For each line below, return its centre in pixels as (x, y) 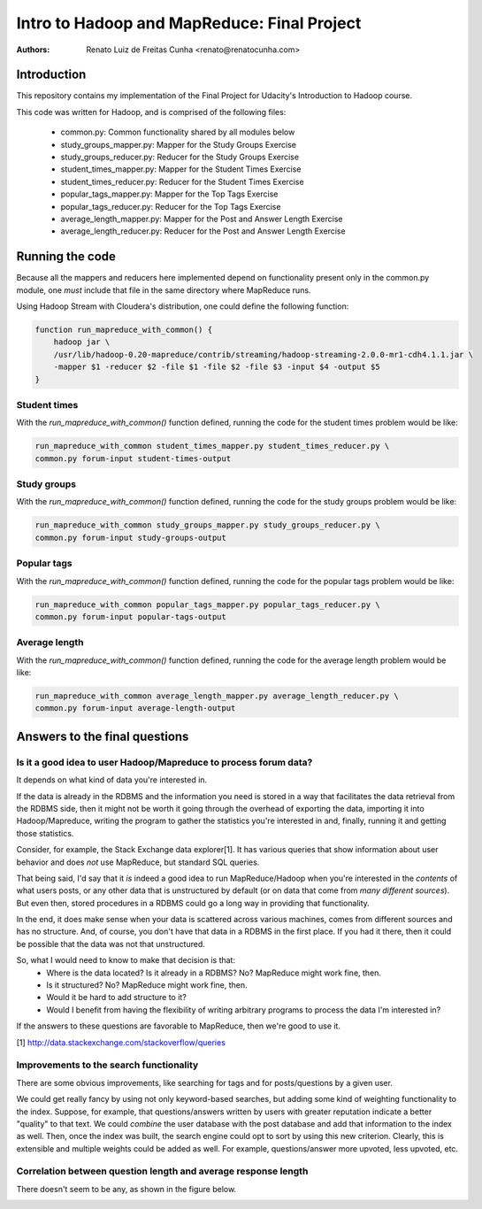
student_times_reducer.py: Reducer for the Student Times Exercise (182, 181)
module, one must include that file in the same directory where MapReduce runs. (164, 290)
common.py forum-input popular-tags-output (131, 616)
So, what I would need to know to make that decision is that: (126, 960)
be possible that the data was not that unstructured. (111, 943)
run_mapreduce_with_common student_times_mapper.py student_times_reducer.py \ (212, 446)
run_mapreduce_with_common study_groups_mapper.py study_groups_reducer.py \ (207, 525)
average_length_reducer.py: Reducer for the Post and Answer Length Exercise (203, 231)
